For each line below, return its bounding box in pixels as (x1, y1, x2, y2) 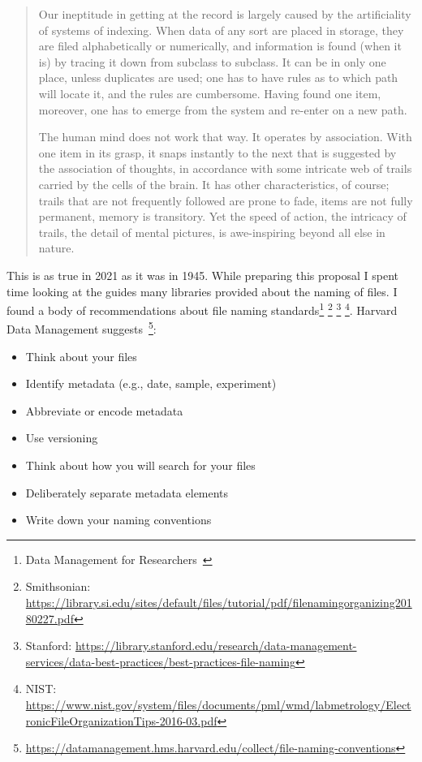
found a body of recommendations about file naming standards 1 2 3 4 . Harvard (6, 299, 398, 318)
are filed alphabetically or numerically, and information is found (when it (38, 37, 402, 54)
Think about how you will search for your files (25, 456, 256, 473)
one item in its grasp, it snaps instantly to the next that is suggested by (38, 144, 397, 161)
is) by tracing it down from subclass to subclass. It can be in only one (38, 53, 386, 70)
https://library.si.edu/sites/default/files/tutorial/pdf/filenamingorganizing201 (25, 593, 412, 610)
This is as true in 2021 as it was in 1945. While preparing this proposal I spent (6, 266, 398, 283)
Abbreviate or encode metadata (25, 402, 183, 419)
